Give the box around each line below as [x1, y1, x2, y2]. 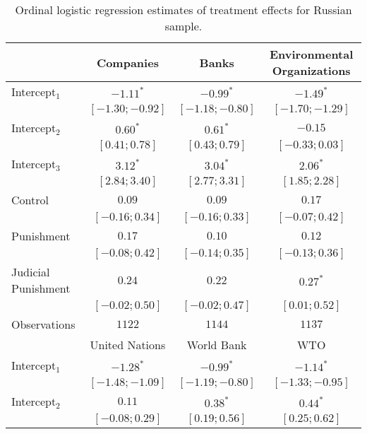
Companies [96, 54, 159, 71]
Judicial [11, 264, 50, 280]
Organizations [272, 62, 351, 78]
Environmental [269, 46, 354, 62]
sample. [164, 18, 203, 34]
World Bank [186, 336, 247, 353]
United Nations [90, 336, 166, 353]
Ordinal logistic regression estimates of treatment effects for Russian [15, 1, 352, 18]
